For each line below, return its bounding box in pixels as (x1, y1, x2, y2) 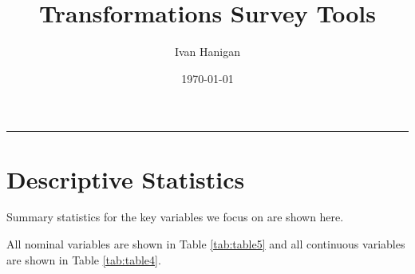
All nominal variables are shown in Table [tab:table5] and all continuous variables (6, 236, 405, 252)
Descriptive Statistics (6, 162, 245, 195)
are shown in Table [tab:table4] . (6, 251, 161, 268)
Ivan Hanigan (174, 43, 241, 60)
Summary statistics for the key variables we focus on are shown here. (6, 208, 344, 225)
